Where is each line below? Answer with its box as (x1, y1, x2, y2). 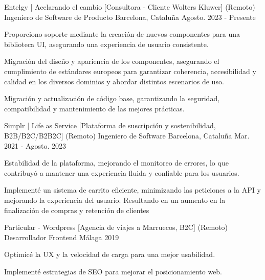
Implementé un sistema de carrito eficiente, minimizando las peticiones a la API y (4, 184, 261, 195)
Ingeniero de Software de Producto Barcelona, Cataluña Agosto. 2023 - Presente (4, 11, 256, 22)
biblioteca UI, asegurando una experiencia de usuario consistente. (4, 38, 209, 49)
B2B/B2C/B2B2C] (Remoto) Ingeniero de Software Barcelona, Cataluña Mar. (4, 130, 250, 141)
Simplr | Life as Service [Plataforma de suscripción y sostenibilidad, (4, 120, 216, 131)
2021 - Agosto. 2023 (4, 140, 67, 151)
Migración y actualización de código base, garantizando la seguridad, (4, 93, 220, 104)
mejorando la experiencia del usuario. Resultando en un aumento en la (4, 194, 226, 205)
